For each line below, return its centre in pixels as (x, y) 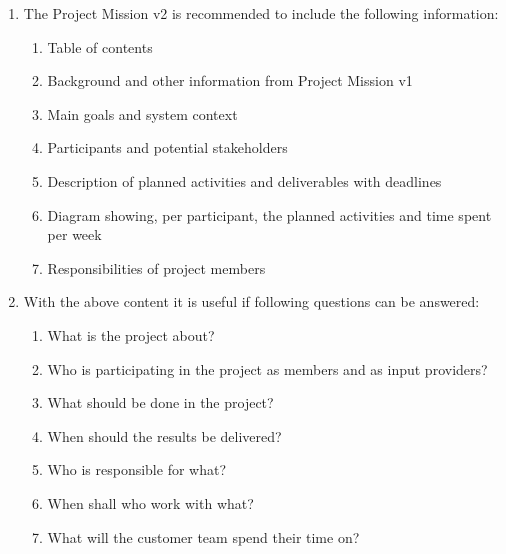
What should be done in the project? (160, 402)
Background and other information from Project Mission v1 (230, 80)
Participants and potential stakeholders (167, 147)
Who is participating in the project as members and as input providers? (267, 368)
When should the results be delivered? (164, 435)
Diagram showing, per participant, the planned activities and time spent (269, 214)
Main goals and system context (142, 113)
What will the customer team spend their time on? (203, 536)
